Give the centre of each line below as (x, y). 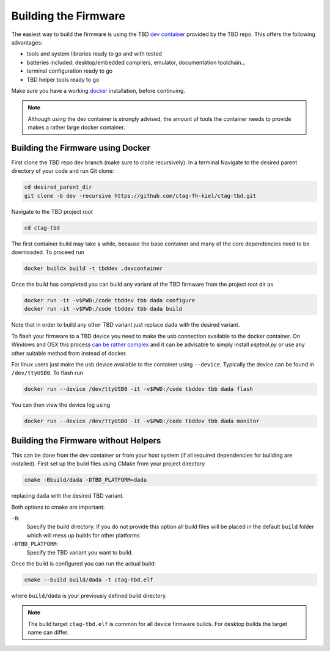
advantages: (27, 42)
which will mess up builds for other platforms (83, 535)
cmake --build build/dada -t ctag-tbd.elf (89, 580)
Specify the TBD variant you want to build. (80, 552)
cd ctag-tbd (42, 228)
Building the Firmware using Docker (81, 147)
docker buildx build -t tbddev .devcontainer (94, 268)
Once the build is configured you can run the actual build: (83, 563)
